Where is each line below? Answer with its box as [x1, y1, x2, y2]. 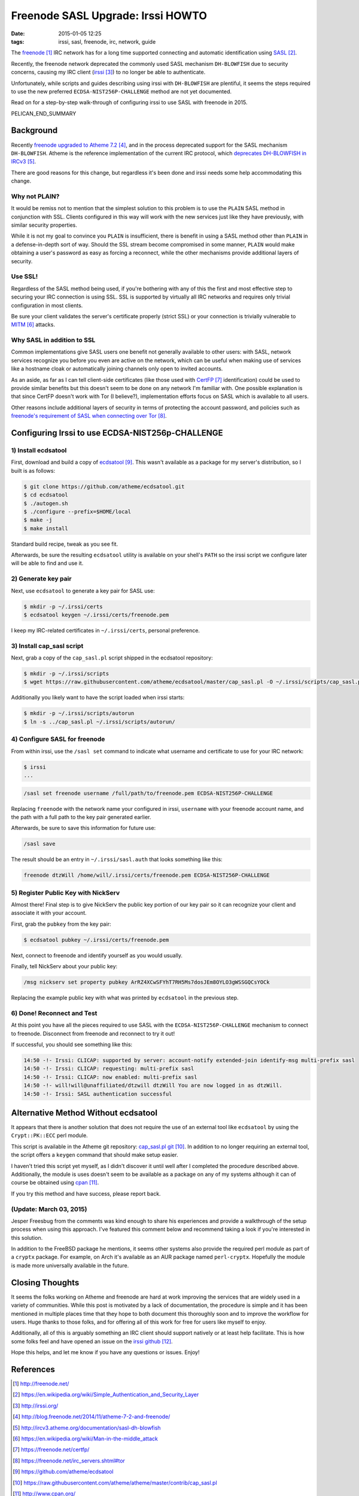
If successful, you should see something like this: [11, 1041, 133, 1048]
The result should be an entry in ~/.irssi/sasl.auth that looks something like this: [11, 856, 223, 863]
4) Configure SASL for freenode [11, 735, 105, 743]
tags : [11, 38, 25, 45]
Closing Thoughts [11, 1278, 80, 1288]
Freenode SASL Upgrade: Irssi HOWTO [11, 9, 208, 22]
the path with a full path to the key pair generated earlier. [11, 813, 151, 820]
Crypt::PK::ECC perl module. [11, 1132, 88, 1139]
